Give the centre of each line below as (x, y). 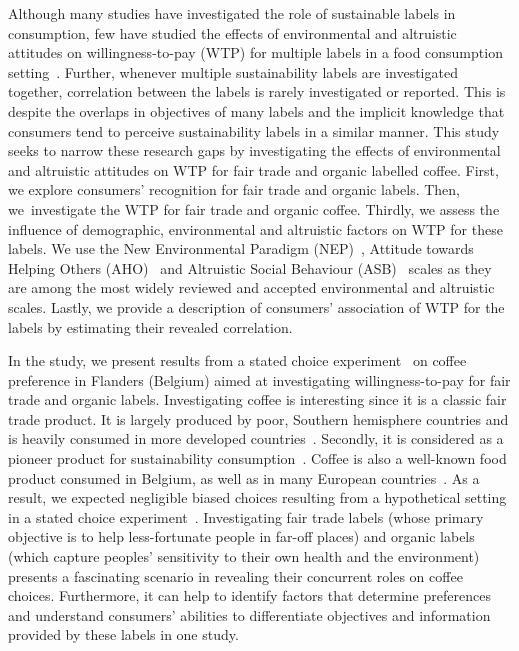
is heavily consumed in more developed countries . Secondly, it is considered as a (256, 438)
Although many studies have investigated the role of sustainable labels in (232, 13)
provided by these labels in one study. (123, 634)
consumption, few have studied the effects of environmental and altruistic (232, 32)
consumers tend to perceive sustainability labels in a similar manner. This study (254, 130)
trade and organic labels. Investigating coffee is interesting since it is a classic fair (257, 399)
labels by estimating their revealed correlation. (150, 326)
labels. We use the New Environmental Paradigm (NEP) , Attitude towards (241, 248)
